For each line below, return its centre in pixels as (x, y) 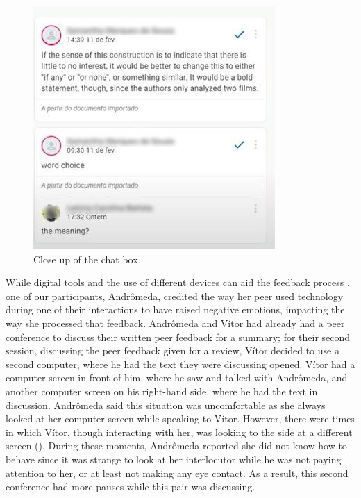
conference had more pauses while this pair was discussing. (131, 487)
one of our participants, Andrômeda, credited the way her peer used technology (175, 296)
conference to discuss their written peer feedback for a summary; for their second (178, 337)
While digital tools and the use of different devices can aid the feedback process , (178, 282)
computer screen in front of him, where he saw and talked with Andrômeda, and (177, 377)
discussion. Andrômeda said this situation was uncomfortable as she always (166, 405)
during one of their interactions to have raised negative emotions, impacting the (175, 309)
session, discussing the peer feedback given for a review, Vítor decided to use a (173, 350)
